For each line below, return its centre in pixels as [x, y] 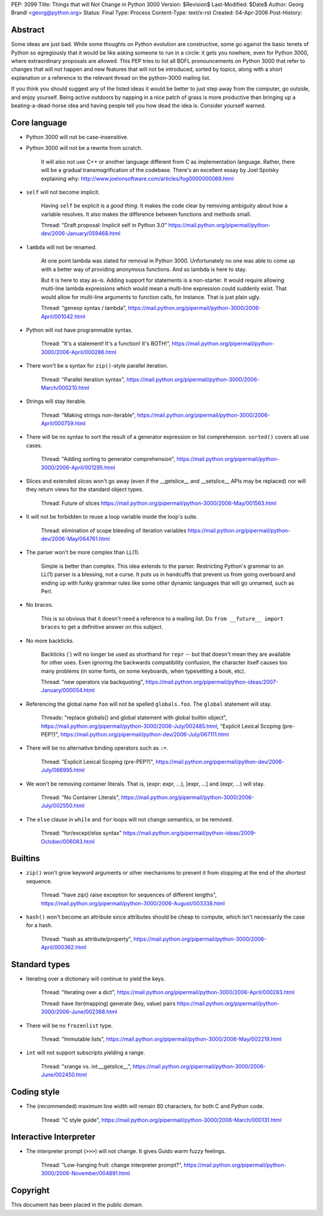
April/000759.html [63, 423]
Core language [39, 123]
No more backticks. [50, 640]
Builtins [25, 858]
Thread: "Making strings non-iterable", [88, 415]
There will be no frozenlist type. [69, 1025]
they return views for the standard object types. [85, 489]
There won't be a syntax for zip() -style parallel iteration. [97, 366]
